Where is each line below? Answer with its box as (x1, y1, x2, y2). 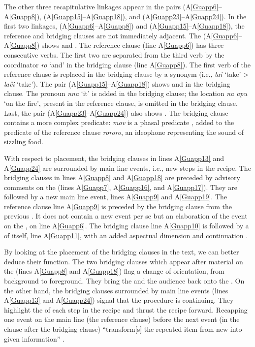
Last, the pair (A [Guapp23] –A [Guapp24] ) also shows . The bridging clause (4, 107, 228, 118)
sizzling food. (4, 136, 43, 147)
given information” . (4, 333, 64, 344)
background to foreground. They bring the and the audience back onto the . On (4, 276, 245, 286)
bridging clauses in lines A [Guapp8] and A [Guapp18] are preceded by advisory (4, 172, 240, 183)
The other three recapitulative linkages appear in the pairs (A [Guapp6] (4, 1, 219, 11)
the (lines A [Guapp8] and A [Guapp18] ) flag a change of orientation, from (4, 266, 224, 276)
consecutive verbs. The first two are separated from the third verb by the (4, 49, 224, 60)
